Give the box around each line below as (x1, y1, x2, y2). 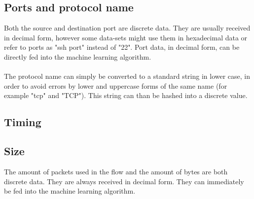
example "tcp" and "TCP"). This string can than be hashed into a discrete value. (4, 90, 248, 100)
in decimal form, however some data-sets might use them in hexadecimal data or (4, 32, 248, 42)
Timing (4, 114, 41, 130)
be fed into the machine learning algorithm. (4, 186, 136, 196)
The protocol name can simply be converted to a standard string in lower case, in (4, 71, 251, 81)
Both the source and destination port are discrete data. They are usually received (4, 23, 251, 33)
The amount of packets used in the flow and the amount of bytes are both (4, 166, 228, 176)
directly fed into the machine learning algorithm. (4, 51, 151, 62)
